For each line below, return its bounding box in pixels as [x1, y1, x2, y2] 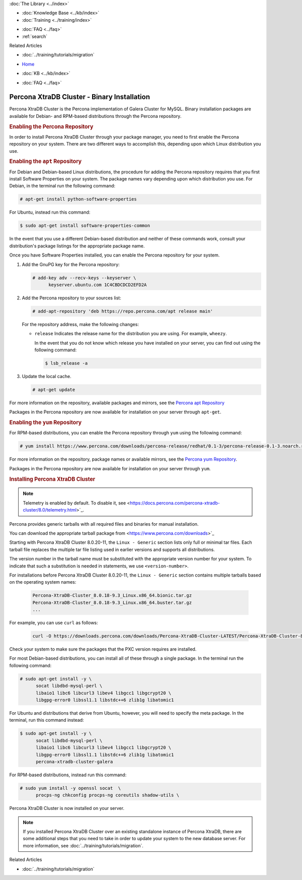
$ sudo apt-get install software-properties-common [20, 223, 150, 229]
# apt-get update [32, 387, 75, 393]
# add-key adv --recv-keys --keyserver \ [32, 275, 136, 281]
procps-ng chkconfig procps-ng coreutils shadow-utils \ [36, 792, 180, 798]
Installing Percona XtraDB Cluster [9, 475, 96, 482]
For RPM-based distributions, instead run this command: [9, 772, 127, 778]
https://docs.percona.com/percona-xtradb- [130, 499, 220, 506]
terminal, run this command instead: [9, 717, 84, 723]
